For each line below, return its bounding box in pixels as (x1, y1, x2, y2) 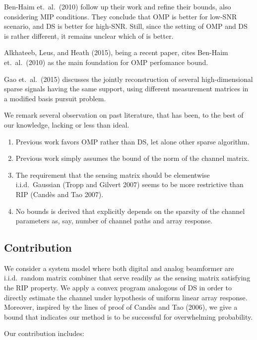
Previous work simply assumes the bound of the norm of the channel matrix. (15, 153, 249, 163)
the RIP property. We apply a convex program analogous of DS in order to (4, 282, 232, 293)
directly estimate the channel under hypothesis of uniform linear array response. (4, 292, 248, 302)
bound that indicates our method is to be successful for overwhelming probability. (4, 311, 253, 322)
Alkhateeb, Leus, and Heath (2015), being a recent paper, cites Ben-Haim (4, 47, 228, 58)
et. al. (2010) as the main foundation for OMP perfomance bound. (4, 57, 208, 67)
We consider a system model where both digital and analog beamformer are (4, 263, 234, 273)
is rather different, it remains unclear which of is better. (4, 30, 174, 41)
